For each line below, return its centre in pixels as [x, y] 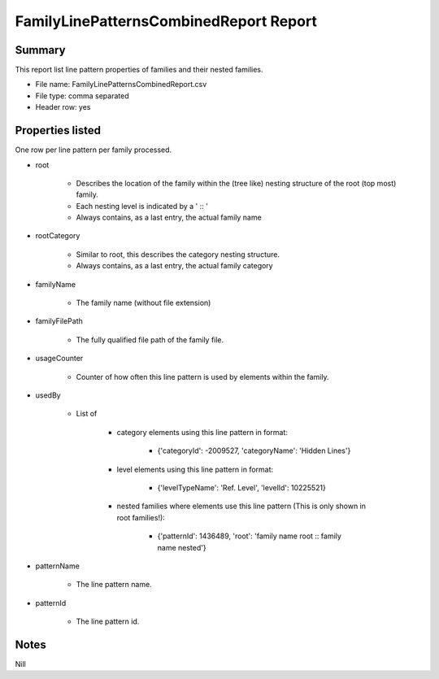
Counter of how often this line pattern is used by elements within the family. [202, 376]
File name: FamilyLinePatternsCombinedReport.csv [121, 85]
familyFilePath [59, 321]
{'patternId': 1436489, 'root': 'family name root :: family [249, 536]
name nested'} [182, 547]
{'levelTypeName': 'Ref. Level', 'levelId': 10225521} [242, 487]
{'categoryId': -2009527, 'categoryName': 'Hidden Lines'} [254, 450]
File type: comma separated [82, 96]
